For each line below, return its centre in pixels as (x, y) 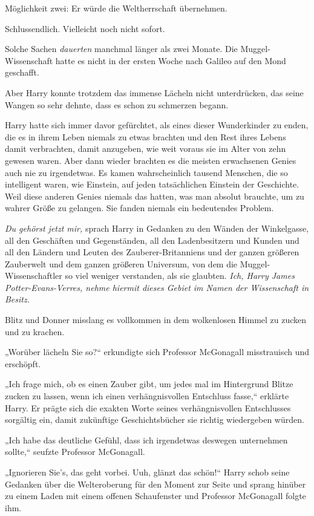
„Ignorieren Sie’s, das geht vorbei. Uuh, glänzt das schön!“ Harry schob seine (147, 472)
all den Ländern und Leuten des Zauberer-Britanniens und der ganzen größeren (152, 252)
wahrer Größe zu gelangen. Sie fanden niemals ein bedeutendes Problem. (139, 208)
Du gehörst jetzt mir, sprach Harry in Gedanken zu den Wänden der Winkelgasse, (157, 228)
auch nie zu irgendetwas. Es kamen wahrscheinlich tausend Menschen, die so (146, 172)
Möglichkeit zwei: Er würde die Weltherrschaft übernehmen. (116, 8)
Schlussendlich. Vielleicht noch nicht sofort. (85, 28)
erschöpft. (23, 363)
